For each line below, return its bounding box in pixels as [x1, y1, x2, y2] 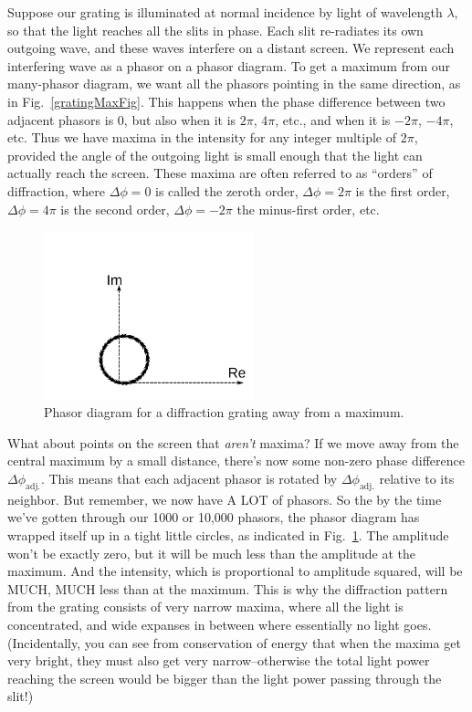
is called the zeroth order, [155, 181, 299, 200]
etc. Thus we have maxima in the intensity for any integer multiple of [7, 128, 397, 147]
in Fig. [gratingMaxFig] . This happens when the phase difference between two [7, 91, 446, 110]
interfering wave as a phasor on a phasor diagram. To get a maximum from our [7, 56, 451, 75]
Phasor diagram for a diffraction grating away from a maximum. [44, 403, 404, 422]
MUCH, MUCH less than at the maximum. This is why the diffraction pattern [7, 579, 448, 598]
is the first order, [355, 181, 450, 200]
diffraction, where [7, 181, 106, 200]
